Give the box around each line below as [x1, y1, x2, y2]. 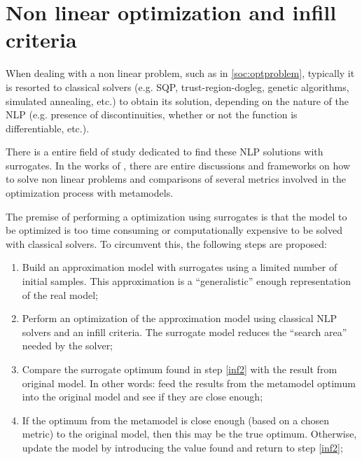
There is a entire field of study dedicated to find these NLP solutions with [6, 144, 323, 159]
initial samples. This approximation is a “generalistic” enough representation [22, 274, 351, 288]
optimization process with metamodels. [6, 186, 174, 200]
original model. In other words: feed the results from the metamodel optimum [22, 375, 356, 390]
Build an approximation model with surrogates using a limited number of [22, 260, 337, 274]
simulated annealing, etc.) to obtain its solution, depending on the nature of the [6, 93, 349, 108]
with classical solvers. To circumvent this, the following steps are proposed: [6, 236, 327, 251]
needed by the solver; [22, 338, 113, 353]
